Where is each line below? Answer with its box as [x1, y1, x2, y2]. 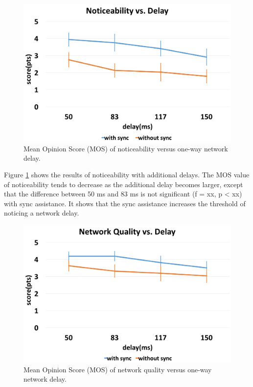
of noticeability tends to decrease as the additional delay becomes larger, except [4, 179, 243, 189]
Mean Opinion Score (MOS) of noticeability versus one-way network [23, 143, 228, 153]
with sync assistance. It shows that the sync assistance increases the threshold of [4, 198, 246, 208]
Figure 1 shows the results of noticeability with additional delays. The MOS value [4, 169, 250, 179]
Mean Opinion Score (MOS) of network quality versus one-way [23, 364, 212, 374]
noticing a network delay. [4, 208, 79, 218]
